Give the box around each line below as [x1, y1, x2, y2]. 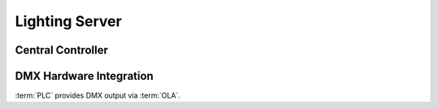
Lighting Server [15, 12, 122, 30]
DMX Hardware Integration [15, 69, 154, 83]
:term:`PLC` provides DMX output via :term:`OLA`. [15, 90, 180, 101]
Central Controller [15, 43, 109, 57]
